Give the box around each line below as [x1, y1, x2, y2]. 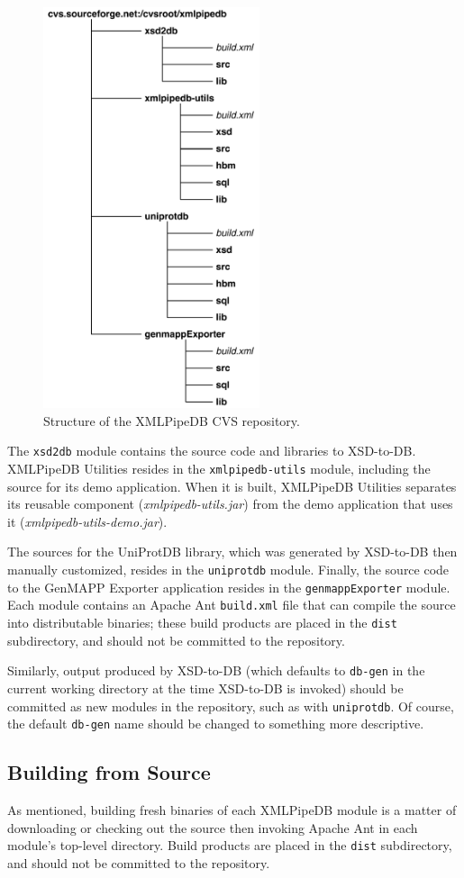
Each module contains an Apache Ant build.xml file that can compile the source [7, 595, 456, 614]
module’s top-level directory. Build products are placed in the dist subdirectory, [7, 836, 452, 855]
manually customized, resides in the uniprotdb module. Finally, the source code [7, 560, 450, 579]
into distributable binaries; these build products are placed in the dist [7, 613, 397, 632]
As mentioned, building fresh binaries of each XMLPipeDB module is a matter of [7, 801, 457, 819]
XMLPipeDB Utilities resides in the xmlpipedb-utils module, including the [7, 459, 431, 478]
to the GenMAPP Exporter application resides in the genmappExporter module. [7, 577, 450, 596]
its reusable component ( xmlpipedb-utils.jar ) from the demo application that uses [7, 494, 453, 513]
